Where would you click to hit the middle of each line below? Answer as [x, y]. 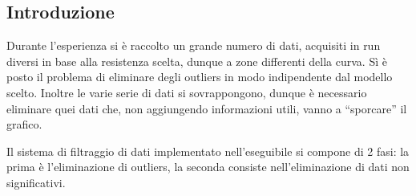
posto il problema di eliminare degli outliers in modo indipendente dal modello [200, 77]
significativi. [36, 182]
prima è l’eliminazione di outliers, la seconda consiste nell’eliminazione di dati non [208, 167]
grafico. [24, 124]
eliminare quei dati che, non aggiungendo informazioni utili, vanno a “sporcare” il [207, 108]
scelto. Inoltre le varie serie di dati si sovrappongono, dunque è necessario [187, 92]
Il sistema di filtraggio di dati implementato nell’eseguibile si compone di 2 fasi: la [208, 151]
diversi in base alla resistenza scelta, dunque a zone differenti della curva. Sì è [197, 61]
